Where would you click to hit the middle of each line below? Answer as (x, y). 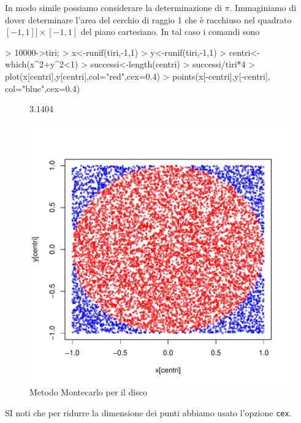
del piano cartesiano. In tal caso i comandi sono (170, 32)
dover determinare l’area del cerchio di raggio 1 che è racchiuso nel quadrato (148, 19)
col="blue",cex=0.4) (43, 88)
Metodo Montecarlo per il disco (88, 392)
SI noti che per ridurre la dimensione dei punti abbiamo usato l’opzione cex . (148, 412)
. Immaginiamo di (263, 7)
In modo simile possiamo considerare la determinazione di (113, 7)
